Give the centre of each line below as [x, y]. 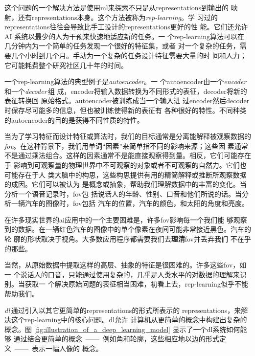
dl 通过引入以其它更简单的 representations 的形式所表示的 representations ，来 [123, 310]
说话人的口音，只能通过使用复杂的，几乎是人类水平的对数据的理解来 [130, 274]
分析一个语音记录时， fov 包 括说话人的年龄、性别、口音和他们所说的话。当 [123, 193]
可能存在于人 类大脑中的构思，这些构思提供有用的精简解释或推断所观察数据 [126, 174]
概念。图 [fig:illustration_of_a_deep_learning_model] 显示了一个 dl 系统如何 [122, 329]
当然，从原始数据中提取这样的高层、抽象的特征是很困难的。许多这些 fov [119, 265]
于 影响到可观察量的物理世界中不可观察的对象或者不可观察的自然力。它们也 [126, 165]
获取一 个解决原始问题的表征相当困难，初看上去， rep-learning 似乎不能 [136, 284]
